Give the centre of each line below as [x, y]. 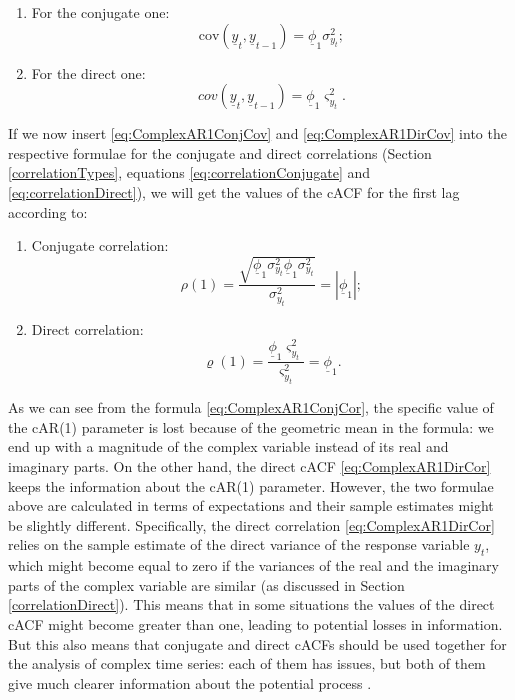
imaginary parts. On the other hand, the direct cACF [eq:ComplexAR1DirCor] [249, 465]
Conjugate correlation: [100, 245]
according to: [48, 211]
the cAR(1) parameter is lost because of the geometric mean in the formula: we [251, 426]
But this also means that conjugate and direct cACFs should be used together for [257, 643]
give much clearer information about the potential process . [190, 682]
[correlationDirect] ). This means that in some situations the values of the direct [251, 604]
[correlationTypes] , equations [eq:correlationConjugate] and [189, 172]
